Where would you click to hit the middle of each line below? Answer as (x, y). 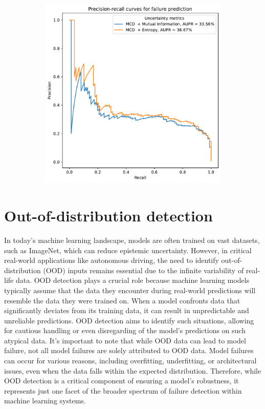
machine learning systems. (45, 401)
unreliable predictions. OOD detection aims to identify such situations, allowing (129, 320)
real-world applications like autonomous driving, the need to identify (112, 260)
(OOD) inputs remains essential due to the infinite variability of (143, 270)
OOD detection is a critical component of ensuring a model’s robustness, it (122, 381)
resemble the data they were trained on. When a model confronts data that (122, 300)
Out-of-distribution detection (108, 216)
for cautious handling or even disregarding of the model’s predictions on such (125, 330)
